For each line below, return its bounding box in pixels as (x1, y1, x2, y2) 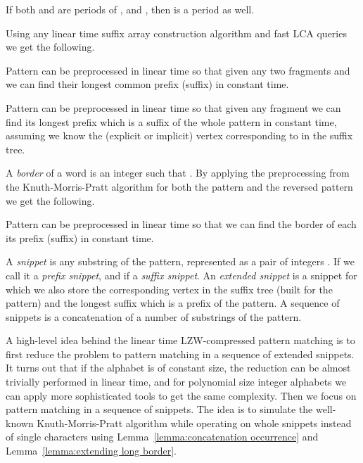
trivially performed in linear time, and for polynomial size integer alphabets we (6, 374, 347, 389)
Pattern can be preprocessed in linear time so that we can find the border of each (6, 217, 357, 231)
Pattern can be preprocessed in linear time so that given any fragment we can (6, 100, 341, 115)
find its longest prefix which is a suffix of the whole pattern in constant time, (6, 114, 337, 129)
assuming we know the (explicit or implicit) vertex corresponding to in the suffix (6, 128, 353, 143)
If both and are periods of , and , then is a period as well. (6, 2, 255, 16)
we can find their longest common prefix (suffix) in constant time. (6, 77, 289, 91)
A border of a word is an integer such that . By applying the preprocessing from (6, 165, 350, 180)
